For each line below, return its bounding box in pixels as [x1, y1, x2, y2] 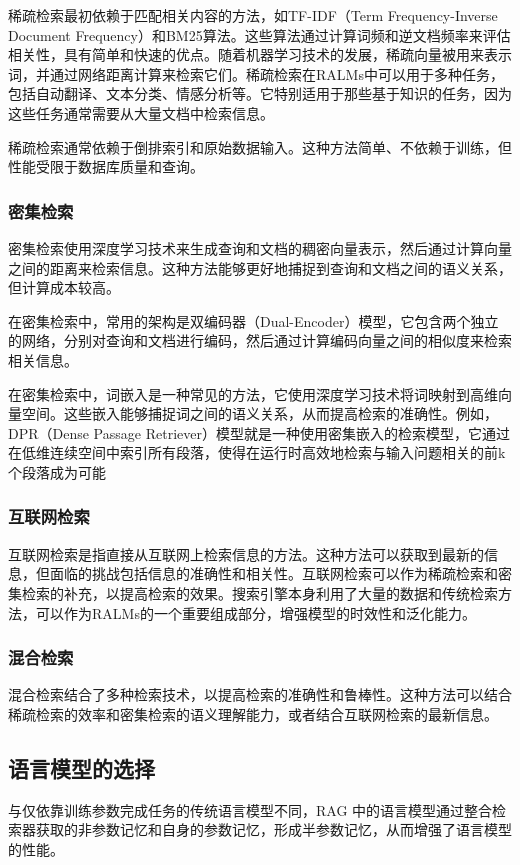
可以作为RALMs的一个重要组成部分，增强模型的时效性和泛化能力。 [35, 602, 476, 623]
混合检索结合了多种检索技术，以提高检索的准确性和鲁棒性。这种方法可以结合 [8, 684, 512, 705]
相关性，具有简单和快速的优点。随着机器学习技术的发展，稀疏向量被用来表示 [8, 44, 512, 65]
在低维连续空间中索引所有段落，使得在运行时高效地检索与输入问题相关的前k [8, 442, 506, 463]
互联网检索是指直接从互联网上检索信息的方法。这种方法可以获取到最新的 [8, 543, 484, 564]
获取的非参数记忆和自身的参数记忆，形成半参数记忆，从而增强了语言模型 [35, 819, 512, 840]
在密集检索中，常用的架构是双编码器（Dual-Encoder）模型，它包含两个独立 [8, 310, 499, 331]
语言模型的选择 [8, 752, 155, 783]
